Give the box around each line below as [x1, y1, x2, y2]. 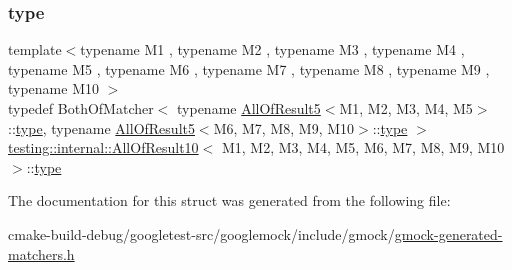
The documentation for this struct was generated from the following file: [8, 190, 451, 211]
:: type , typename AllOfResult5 [8, 117, 195, 138]
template [8, 39, 62, 60]
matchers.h [8, 243, 75, 264]
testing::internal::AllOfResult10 [8, 137, 199, 158]
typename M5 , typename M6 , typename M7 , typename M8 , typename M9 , [8, 58, 490, 79]
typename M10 [8, 78, 99, 99]
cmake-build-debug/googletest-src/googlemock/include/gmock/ [8, 223, 395, 244]
